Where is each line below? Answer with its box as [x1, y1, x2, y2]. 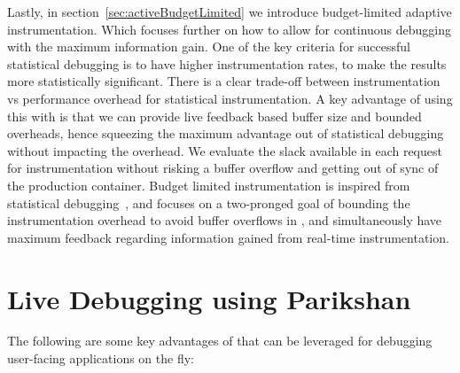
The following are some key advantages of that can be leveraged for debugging [7, 331, 433, 350]
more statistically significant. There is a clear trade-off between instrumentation [7, 72, 441, 90]
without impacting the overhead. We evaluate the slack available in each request [7, 141, 442, 159]
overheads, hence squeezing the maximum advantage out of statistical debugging [7, 124, 444, 143]
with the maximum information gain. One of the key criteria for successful [7, 37, 410, 56]
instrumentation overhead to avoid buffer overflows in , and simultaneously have [7, 211, 442, 229]
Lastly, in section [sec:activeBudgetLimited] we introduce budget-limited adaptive [7, 3, 452, 20]
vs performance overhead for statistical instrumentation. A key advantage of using [7, 89, 453, 107]
